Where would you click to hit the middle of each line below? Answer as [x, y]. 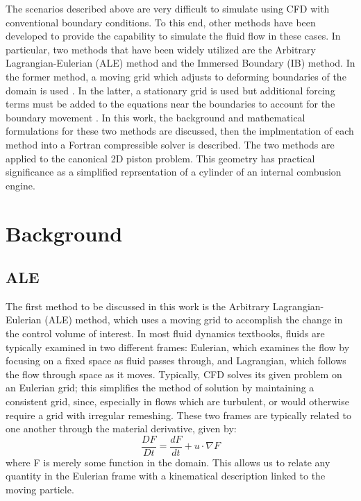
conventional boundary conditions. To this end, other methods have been [161, 22]
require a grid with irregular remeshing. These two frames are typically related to [178, 415]
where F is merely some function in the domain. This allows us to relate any [168, 462]
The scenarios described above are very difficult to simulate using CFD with [168, 8]
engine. [20, 185]
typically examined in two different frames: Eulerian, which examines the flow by [178, 347]
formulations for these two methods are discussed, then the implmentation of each [180, 131]
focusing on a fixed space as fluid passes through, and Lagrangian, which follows [176, 360]
